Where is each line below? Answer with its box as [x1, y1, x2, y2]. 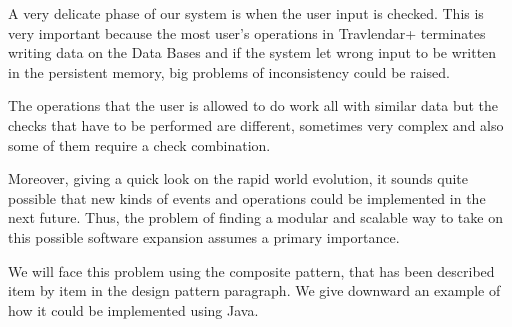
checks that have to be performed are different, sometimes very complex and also [8, 114, 504, 135]
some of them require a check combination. [8, 134, 271, 155]
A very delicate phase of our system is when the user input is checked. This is [8, 3, 484, 23]
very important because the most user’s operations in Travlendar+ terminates [8, 22, 486, 43]
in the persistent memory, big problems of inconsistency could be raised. [8, 61, 451, 82]
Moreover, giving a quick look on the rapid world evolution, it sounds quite [8, 168, 469, 189]
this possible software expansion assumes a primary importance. [8, 226, 400, 247]
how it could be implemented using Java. [8, 299, 259, 320]
